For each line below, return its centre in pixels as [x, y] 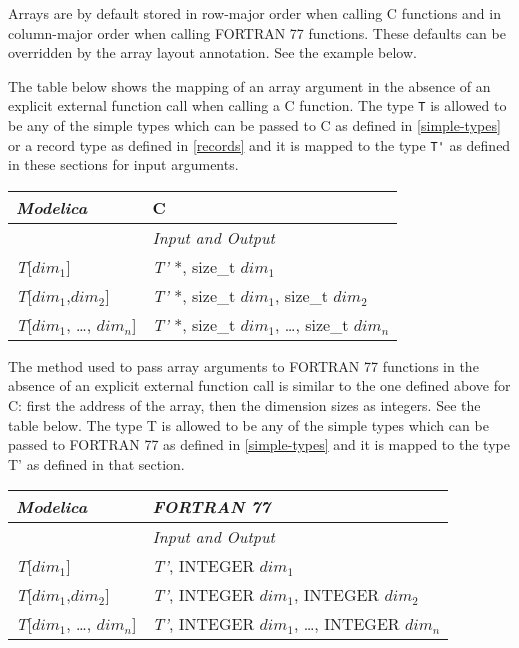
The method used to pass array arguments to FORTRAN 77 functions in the [243, 365]
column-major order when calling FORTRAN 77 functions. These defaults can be [257, 32]
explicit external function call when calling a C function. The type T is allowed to [257, 105]
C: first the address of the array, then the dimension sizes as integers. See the [244, 405]
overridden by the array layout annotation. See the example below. [212, 52]
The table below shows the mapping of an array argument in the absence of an [249, 85]
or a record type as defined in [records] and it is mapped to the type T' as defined [259, 144]
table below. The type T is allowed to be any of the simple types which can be [248, 424]
